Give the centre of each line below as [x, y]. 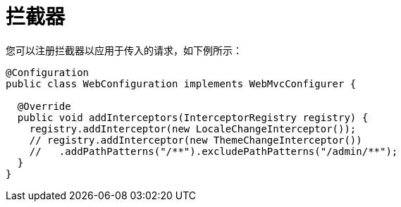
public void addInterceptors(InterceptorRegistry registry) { [193, 117]
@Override [44, 106]
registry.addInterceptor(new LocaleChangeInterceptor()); [193, 128]
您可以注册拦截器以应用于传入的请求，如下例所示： [124, 50]
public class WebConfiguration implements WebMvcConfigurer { [181, 83]
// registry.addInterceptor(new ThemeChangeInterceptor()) [196, 140]
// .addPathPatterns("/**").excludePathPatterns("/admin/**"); [214, 151]
